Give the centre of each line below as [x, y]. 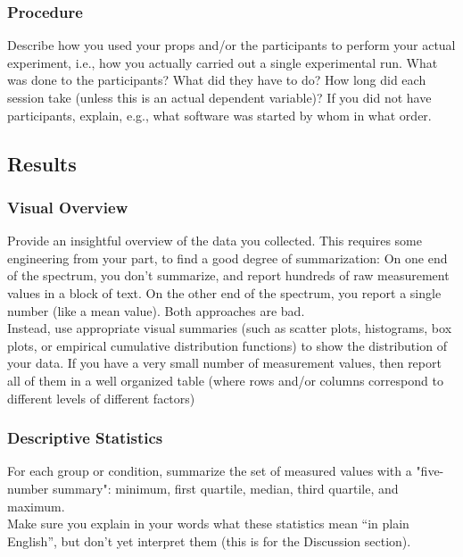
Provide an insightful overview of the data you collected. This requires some [215, 241]
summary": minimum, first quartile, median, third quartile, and [225, 488]
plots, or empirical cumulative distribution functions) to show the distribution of [227, 345]
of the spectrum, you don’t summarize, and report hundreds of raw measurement [228, 275]
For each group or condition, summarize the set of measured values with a [210, 471]
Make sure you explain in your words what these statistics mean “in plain [208, 524]
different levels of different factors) [101, 398]
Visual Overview [68, 207]
